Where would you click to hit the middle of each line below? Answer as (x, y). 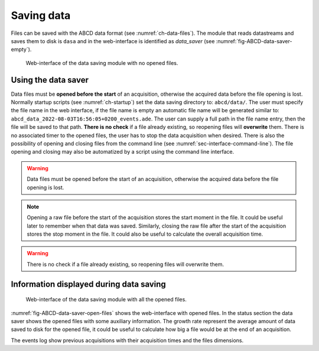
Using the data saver (50, 80)
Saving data (41, 15)
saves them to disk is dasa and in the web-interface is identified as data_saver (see (113, 41)
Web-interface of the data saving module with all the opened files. (106, 300)
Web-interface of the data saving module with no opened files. (102, 63)
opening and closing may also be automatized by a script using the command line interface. (123, 152)
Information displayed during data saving (89, 284)
